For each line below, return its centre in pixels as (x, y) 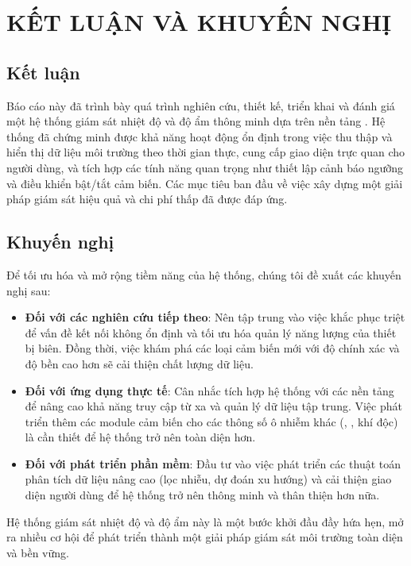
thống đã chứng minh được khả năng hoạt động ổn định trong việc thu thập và (200, 136)
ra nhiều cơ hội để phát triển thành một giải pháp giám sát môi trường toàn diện (205, 537)
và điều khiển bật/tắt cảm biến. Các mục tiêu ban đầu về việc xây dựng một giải (205, 183)
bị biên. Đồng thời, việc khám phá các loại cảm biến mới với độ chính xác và (212, 348)
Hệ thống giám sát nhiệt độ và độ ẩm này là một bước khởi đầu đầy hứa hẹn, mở (205, 521)
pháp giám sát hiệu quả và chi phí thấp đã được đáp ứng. (147, 199)
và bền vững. (38, 552)
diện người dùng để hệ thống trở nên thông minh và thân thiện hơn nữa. (202, 495)
